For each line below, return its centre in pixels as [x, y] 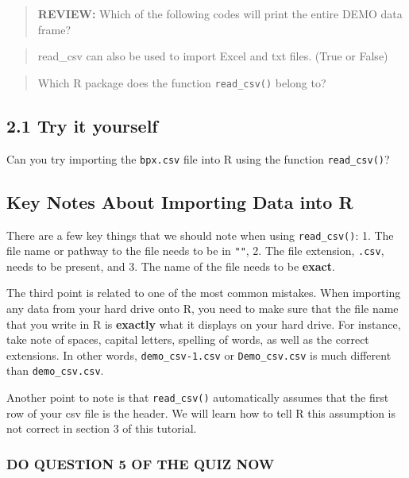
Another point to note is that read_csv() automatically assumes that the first [198, 397]
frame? [54, 29]
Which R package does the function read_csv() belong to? [182, 82]
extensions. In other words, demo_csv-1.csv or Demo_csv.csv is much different [199, 355]
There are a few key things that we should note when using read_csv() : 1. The [200, 235]
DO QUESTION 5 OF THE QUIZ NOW [141, 463]
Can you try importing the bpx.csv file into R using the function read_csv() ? [198, 158]
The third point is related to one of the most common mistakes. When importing [204, 293]
